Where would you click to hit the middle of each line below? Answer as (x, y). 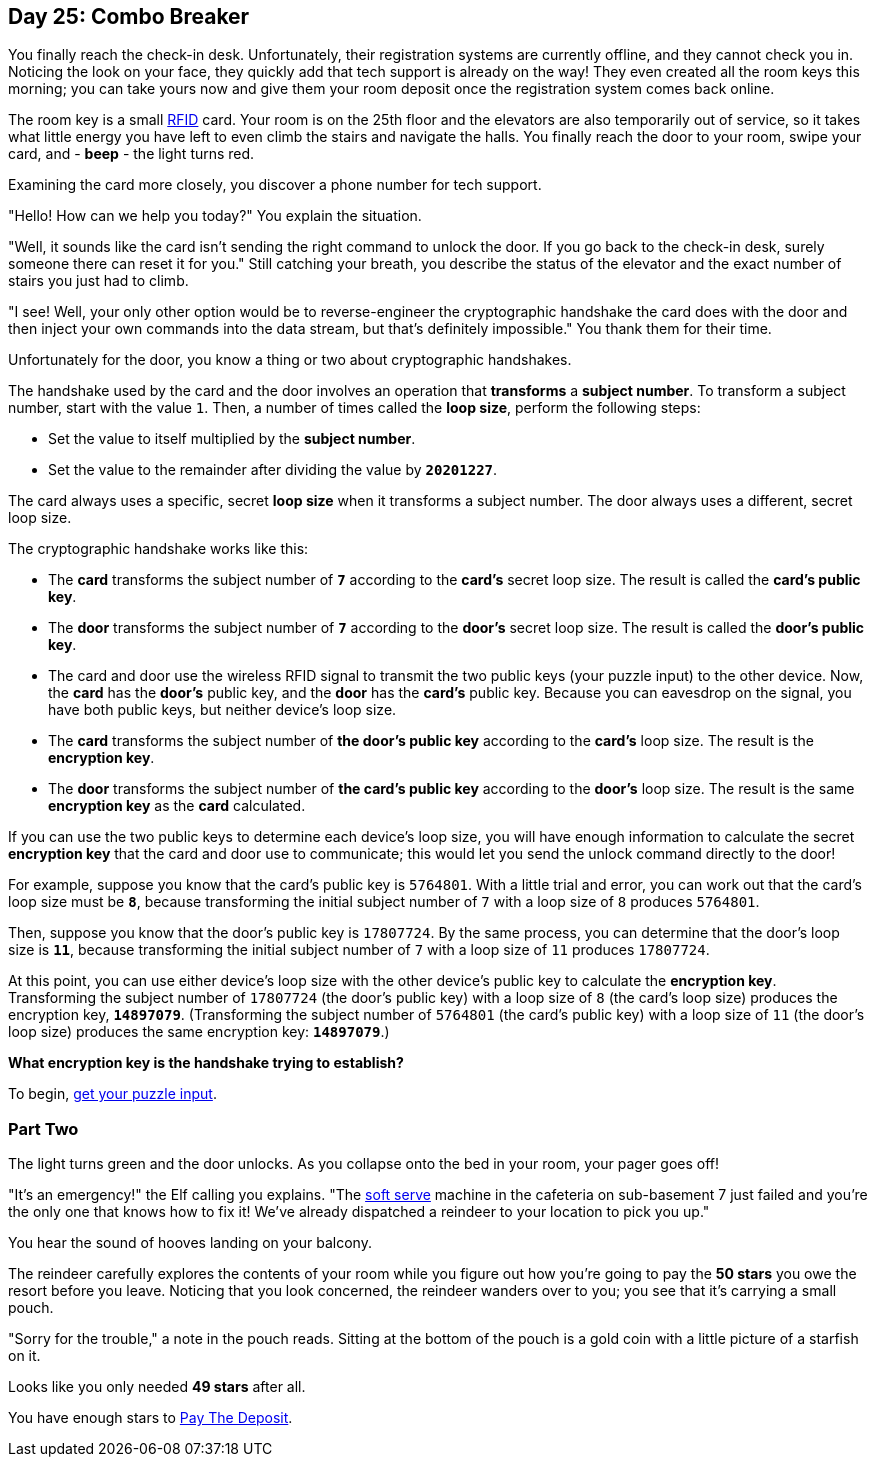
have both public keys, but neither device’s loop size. (222, 710)
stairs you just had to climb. (98, 281)
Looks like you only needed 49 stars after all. (157, 1387)
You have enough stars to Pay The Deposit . (150, 1418)
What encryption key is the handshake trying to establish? (206, 1063)
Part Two (43, 1128)
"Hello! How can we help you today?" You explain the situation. (215, 216)
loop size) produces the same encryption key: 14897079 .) (199, 1032)
